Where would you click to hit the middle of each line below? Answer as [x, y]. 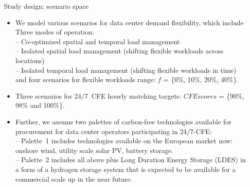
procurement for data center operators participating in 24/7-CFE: [114, 131]
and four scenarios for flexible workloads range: [85, 79]
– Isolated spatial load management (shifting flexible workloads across [119, 51]
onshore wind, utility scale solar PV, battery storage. [94, 150]
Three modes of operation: [55, 32]
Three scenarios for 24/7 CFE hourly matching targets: [98, 95]
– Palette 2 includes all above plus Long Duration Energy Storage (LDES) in [131, 160]
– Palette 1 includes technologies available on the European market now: [124, 141]
